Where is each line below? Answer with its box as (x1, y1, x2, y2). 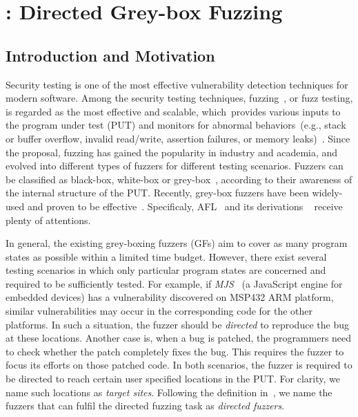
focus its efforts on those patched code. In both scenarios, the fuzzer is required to (6, 358, 352, 372)
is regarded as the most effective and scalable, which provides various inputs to (6, 104, 341, 118)
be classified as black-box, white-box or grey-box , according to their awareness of (6, 172, 352, 186)
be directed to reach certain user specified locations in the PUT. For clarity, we (6, 371, 341, 386)
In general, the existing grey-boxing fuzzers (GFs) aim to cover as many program (6, 236, 348, 250)
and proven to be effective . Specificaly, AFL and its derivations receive (27, 198, 343, 213)
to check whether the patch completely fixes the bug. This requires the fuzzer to (6, 344, 344, 358)
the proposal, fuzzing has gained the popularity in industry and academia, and (6, 145, 338, 159)
